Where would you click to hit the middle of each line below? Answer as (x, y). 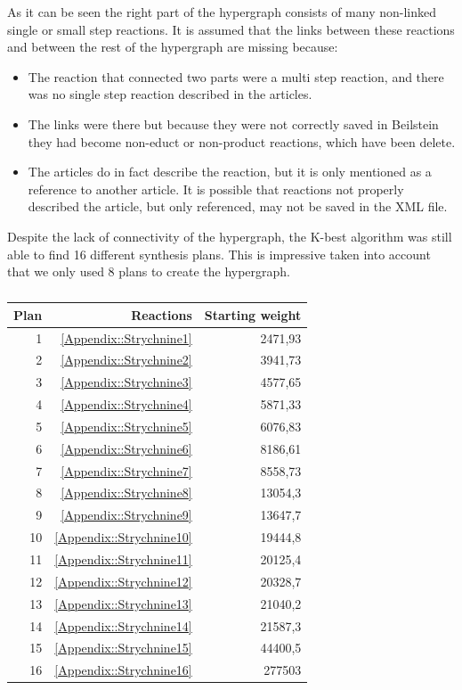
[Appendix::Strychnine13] (123, 603)
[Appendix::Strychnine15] (123, 648)
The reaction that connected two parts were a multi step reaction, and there (236, 76)
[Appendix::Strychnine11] (123, 559)
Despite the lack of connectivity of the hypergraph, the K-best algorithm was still (230, 236)
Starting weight (253, 314)
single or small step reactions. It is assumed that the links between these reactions (231, 29)
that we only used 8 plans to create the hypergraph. (149, 271)
